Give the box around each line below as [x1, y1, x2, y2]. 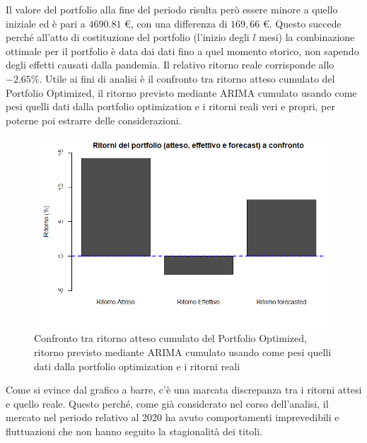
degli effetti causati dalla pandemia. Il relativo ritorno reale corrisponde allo [6, 57, 334, 72]
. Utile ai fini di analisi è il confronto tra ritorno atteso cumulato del [39, 71, 335, 85]
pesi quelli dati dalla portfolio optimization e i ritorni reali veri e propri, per [6, 99, 335, 114]
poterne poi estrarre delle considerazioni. [6, 112, 182, 127]
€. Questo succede [262, 16, 342, 30]
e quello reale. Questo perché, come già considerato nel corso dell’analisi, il [6, 396, 329, 410]
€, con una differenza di [124, 16, 228, 30]
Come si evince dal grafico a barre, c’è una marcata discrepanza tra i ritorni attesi [6, 382, 362, 397]
